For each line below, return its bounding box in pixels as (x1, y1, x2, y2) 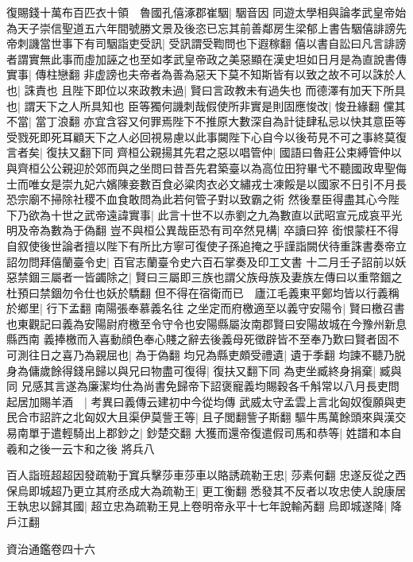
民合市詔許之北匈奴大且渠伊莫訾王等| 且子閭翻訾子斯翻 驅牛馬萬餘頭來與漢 (6, 409, 396, 425)
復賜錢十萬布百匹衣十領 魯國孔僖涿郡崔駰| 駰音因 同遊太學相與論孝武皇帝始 (6, 4, 407, 20)
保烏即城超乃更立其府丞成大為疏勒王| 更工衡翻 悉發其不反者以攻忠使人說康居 (6, 482, 407, 498)
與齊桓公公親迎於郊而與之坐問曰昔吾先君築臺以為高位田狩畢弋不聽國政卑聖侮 (6, 159, 407, 176)
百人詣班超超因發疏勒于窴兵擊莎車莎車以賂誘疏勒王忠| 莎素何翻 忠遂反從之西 (6, 467, 407, 483)
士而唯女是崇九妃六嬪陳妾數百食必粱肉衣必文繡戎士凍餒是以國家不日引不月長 (6, 175, 407, 192)
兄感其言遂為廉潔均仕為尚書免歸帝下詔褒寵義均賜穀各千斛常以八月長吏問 (21, 378, 399, 394)
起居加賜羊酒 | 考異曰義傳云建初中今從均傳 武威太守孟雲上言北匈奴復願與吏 (6, 393, 407, 409)
